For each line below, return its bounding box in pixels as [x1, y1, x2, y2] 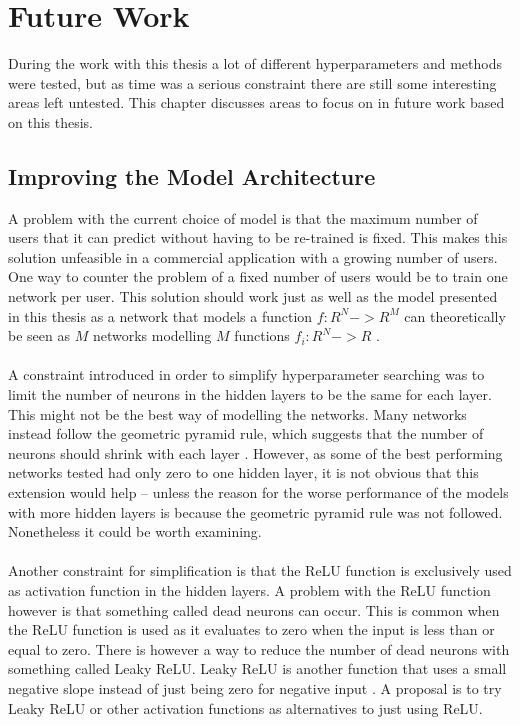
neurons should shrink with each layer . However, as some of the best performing [8, 442, 503, 463]
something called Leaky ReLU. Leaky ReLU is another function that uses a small [8, 658, 507, 679]
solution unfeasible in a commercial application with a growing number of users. [8, 246, 498, 267]
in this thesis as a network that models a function [8, 305, 313, 326]
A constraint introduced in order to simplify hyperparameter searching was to [8, 364, 485, 385]
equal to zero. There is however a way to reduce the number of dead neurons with [8, 638, 510, 659]
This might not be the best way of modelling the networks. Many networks [8, 403, 467, 424]
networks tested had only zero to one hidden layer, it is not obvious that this [8, 462, 479, 483]
